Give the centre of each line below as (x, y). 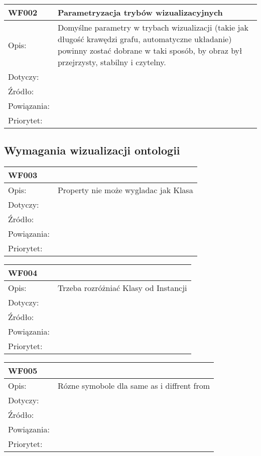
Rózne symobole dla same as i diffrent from (134, 386)
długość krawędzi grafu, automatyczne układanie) (145, 39)
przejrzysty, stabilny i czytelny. (112, 62)
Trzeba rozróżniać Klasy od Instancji (122, 288)
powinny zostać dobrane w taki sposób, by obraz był (150, 50)
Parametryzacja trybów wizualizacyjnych (140, 12)
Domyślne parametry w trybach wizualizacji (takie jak (153, 27)
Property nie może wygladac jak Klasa (125, 190)
